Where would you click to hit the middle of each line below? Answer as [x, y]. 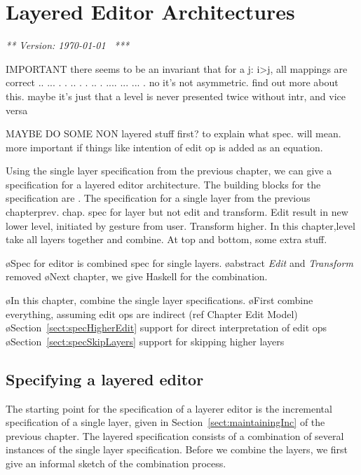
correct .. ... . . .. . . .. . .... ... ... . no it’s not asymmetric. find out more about [172, 82]
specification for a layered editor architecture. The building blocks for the [163, 184]
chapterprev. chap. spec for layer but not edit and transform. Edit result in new [177, 212]
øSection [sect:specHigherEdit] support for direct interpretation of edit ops [166, 328]
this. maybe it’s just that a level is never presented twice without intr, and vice [176, 96]
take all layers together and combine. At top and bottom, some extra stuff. [166, 239]
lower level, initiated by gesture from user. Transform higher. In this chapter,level [180, 225]
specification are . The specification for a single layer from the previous [158, 198]
